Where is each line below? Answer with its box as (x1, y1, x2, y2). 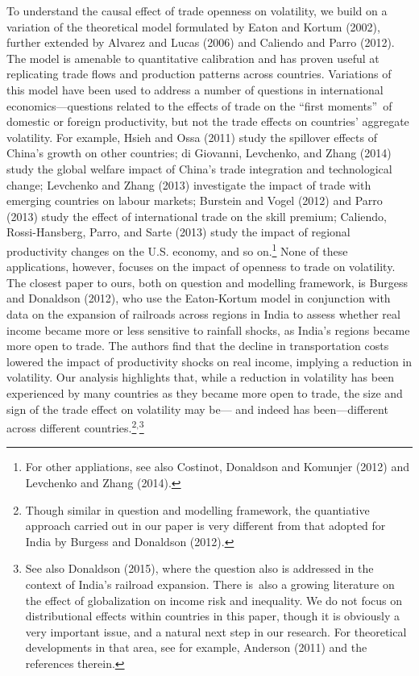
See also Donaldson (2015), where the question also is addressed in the (25, 560, 374, 577)
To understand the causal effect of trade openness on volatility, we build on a (6, 2, 388, 19)
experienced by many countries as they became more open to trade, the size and (6, 384, 403, 401)
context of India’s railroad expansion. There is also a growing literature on (25, 575, 395, 592)
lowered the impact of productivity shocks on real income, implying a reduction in (6, 353, 413, 369)
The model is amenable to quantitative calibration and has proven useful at (6, 49, 380, 66)
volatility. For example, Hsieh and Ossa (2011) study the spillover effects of (6, 128, 377, 145)
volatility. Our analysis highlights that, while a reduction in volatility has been (6, 369, 395, 386)
